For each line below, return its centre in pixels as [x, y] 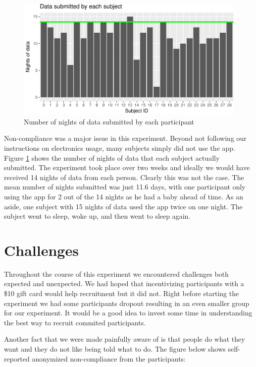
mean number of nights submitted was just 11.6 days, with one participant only [125, 187]
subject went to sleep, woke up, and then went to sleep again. [97, 216]
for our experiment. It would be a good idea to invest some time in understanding [128, 313]
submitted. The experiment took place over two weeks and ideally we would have [127, 167]
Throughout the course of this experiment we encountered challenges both [116, 274]
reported [17, 358]
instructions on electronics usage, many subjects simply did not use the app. [120, 148]
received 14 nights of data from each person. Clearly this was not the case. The [124, 177]
